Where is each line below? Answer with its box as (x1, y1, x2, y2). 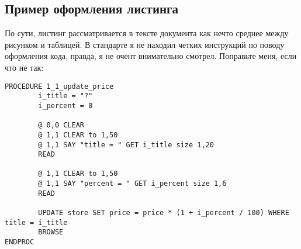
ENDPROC (5, 238, 34, 247)
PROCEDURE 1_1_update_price (5, 82, 114, 91)
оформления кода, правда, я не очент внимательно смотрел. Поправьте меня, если (5, 50, 297, 62)
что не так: (5, 61, 44, 73)
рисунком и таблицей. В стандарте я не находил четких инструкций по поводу (5, 38, 285, 50)
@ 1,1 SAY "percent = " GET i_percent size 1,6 (38, 179, 227, 188)
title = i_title (5, 218, 68, 227)
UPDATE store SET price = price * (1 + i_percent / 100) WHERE (38, 209, 289, 217)
